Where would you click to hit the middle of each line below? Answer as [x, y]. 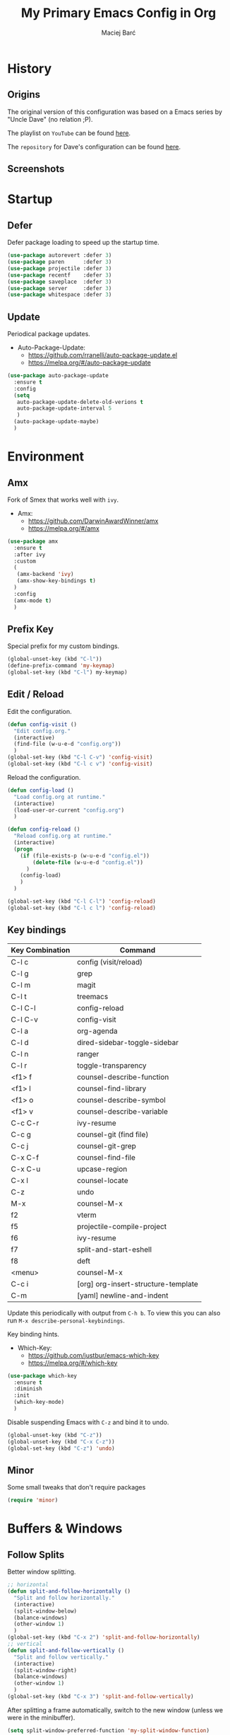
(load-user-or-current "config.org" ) [69, 810]
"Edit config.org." [42, 731]
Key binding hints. [34, 1334]
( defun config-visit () [42, 724]
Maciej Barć [119, 33]
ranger [88, 1054]
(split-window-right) [46, 1670]
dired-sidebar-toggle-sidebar [127, 1042]
